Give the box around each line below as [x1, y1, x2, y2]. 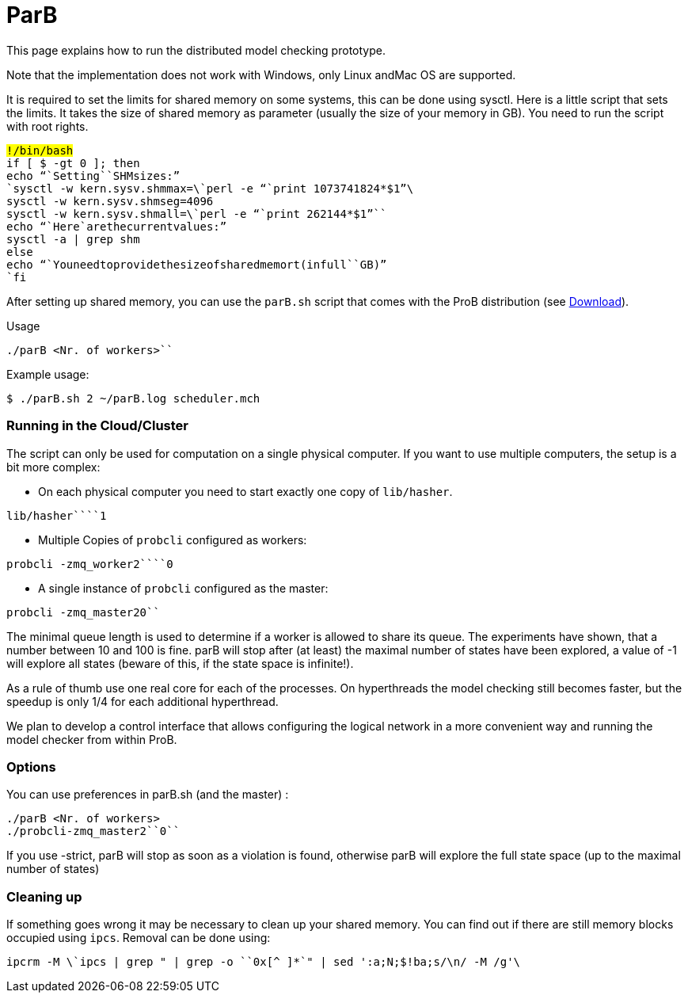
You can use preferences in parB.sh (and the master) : [6, 787, 289, 802]
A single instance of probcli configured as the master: [38, 581, 329, 595]
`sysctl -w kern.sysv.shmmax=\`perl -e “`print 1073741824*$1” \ [6, 181, 414, 195]
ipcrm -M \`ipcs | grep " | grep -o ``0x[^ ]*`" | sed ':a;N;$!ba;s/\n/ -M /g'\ [6, 955, 521, 968]
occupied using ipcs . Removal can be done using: [6, 931, 271, 944]
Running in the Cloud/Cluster [6, 418, 188, 434]
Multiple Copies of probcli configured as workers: [38, 532, 307, 547]
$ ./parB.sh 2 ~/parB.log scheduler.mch [6, 391, 260, 405]
